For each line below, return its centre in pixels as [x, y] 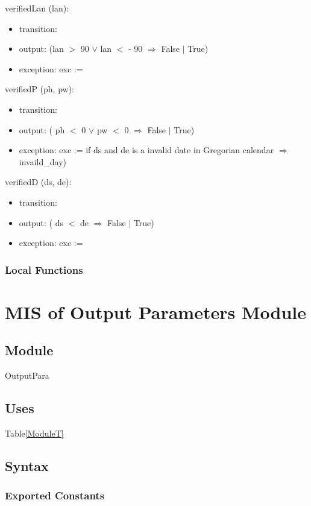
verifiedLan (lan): [37, 8]
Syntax [27, 465]
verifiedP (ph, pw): [39, 89]
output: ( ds [41, 222]
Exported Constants [55, 495]
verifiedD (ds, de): [38, 182]
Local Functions [44, 269]
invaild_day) [42, 161]
